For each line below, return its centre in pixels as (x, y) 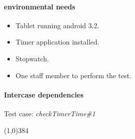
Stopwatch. (32, 58)
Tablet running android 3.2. (57, 25)
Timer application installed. (57, 42)
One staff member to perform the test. (73, 75)
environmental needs (40, 6)
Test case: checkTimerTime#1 (50, 113)
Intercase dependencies (44, 94)
